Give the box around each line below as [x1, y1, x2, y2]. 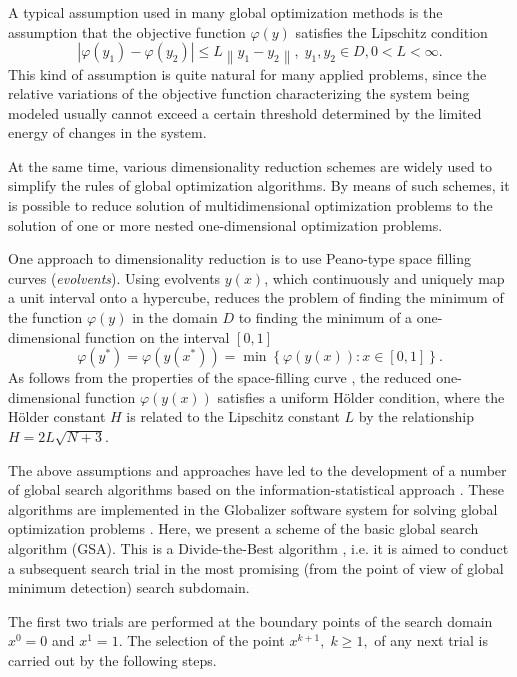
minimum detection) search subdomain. [8, 577, 250, 598]
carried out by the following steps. [8, 649, 217, 670]
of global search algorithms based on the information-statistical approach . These [8, 479, 505, 500]
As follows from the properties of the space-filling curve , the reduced [8, 367, 432, 388]
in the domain [132, 307, 218, 328]
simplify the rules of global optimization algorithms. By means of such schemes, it [8, 175, 510, 196]
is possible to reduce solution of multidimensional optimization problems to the [8, 195, 493, 216]
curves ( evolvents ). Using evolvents [8, 267, 221, 288]
